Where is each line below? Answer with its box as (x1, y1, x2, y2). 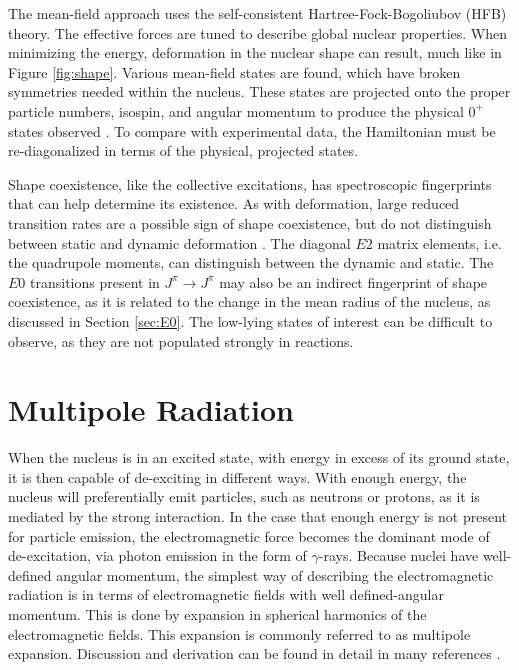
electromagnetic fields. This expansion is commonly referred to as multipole (8, 623, 471, 644)
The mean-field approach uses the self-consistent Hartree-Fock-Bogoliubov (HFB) (8, 3, 507, 23)
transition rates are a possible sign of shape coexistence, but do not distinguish (8, 212, 492, 233)
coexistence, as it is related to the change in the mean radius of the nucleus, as (8, 291, 491, 312)
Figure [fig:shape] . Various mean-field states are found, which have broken (8, 61, 461, 82)
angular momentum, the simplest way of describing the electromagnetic (56, 564, 494, 585)
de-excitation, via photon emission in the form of (8, 545, 307, 566)
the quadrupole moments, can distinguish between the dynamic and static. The (8, 252, 494, 273)
